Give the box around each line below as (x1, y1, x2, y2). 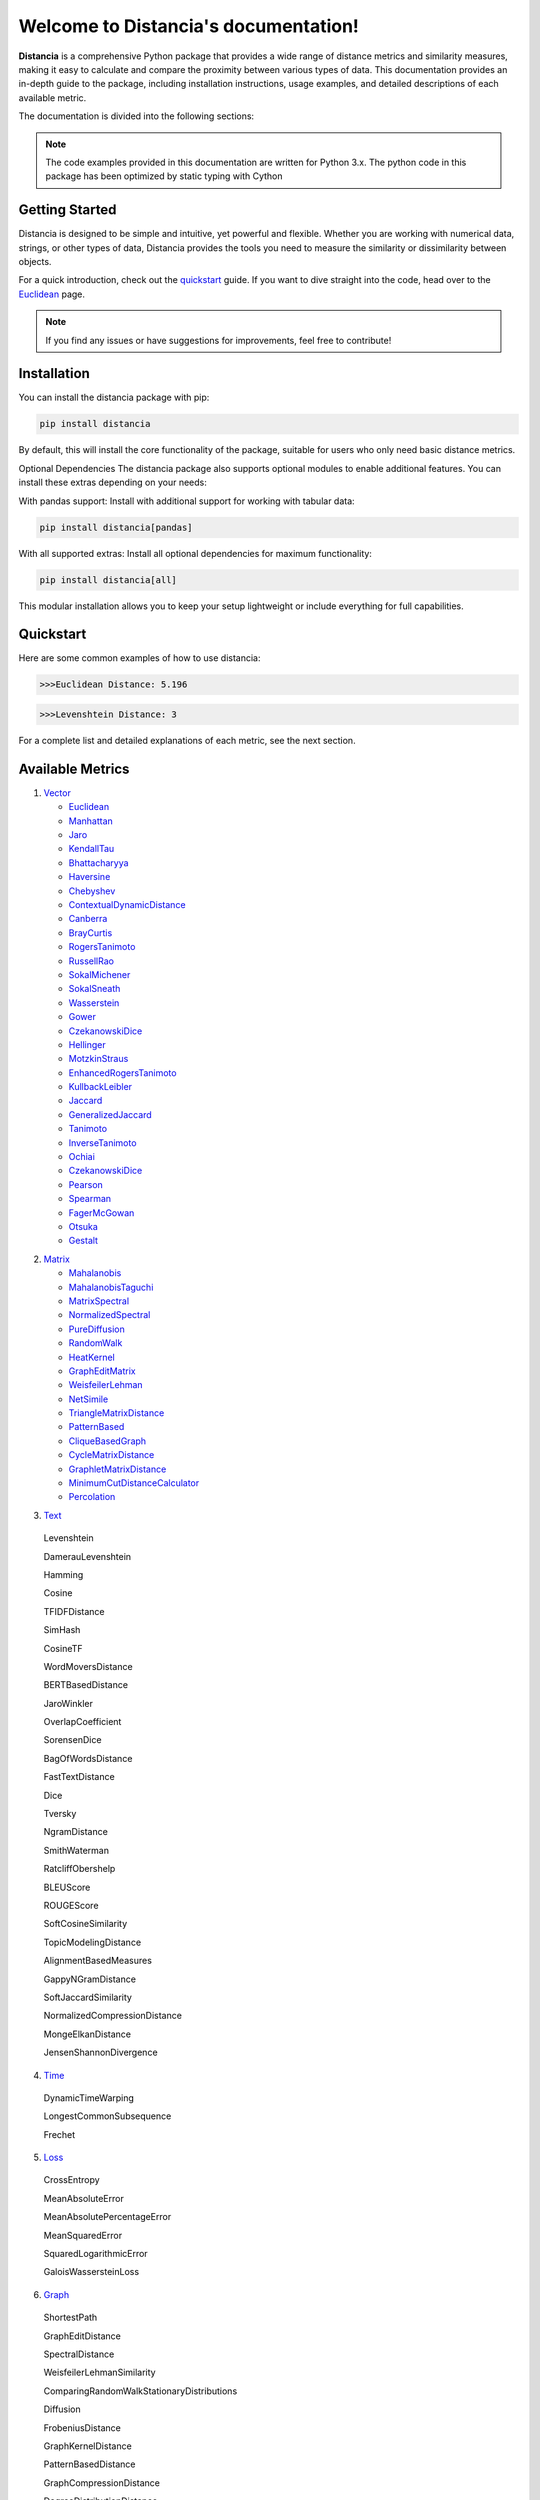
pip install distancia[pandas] (39, 521, 194, 533)
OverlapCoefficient (43, 1716, 122, 1728)
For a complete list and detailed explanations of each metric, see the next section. (18, 734, 356, 746)
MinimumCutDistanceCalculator (68, 1477, 200, 1489)
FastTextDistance (43, 1771, 115, 1783)
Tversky (43, 1808, 77, 1820)
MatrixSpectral (68, 1295, 130, 1307)
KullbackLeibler (68, 1081, 133, 1093)
